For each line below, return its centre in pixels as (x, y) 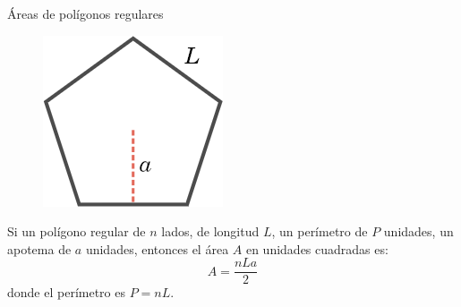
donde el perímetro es (66, 292)
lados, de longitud (210, 231)
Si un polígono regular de (77, 231)
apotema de (39, 248)
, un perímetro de (320, 231)
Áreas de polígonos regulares (85, 13)
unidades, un (418, 231)
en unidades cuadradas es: (317, 248)
